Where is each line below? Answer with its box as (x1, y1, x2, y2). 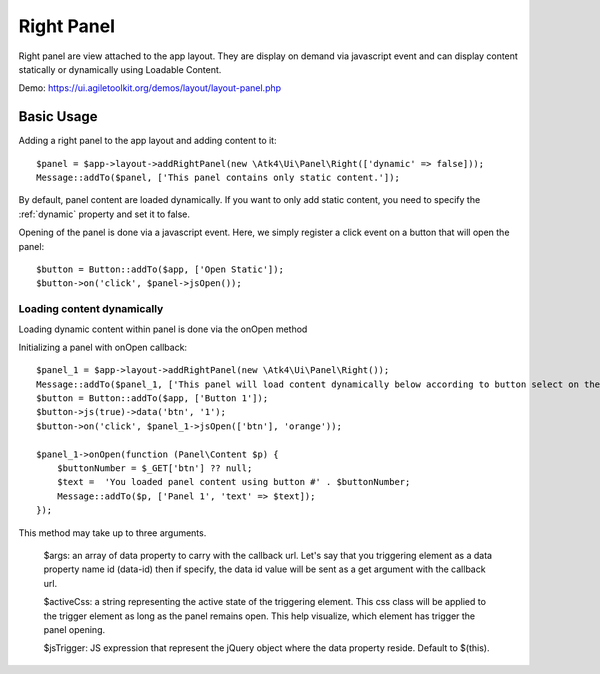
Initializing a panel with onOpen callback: (18, 341, 188, 353)
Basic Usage (18, 108, 98, 125)
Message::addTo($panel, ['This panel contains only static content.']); (36, 172, 400, 184)
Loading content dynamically (18, 302, 164, 316)
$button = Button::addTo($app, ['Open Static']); (36, 263, 285, 275)
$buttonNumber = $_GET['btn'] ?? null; (56, 463, 253, 474)
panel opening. (43, 623, 106, 635)
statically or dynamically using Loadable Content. (18, 63, 222, 75)
